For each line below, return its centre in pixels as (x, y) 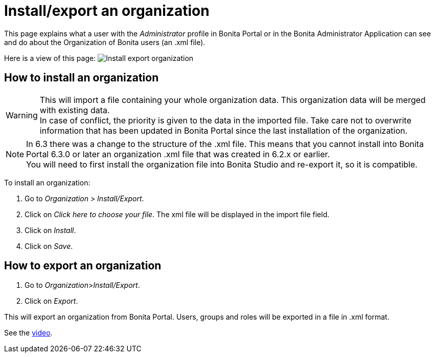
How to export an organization (83, 266)
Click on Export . (51, 301)
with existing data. (75, 110)
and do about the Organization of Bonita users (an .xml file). (105, 42)
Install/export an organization (107, 11)
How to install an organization (82, 78)
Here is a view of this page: (50, 58)
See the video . (28, 333)
